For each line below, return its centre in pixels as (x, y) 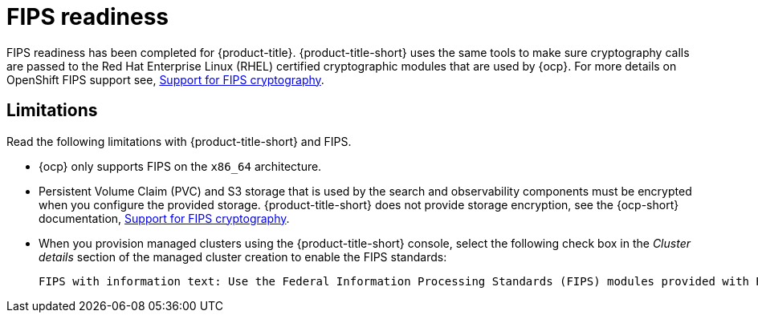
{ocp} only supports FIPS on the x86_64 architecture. (180, 166)
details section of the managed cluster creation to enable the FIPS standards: (243, 256)
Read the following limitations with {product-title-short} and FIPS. (179, 141)
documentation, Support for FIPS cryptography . (164, 218)
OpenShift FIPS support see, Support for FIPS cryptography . (165, 79)
